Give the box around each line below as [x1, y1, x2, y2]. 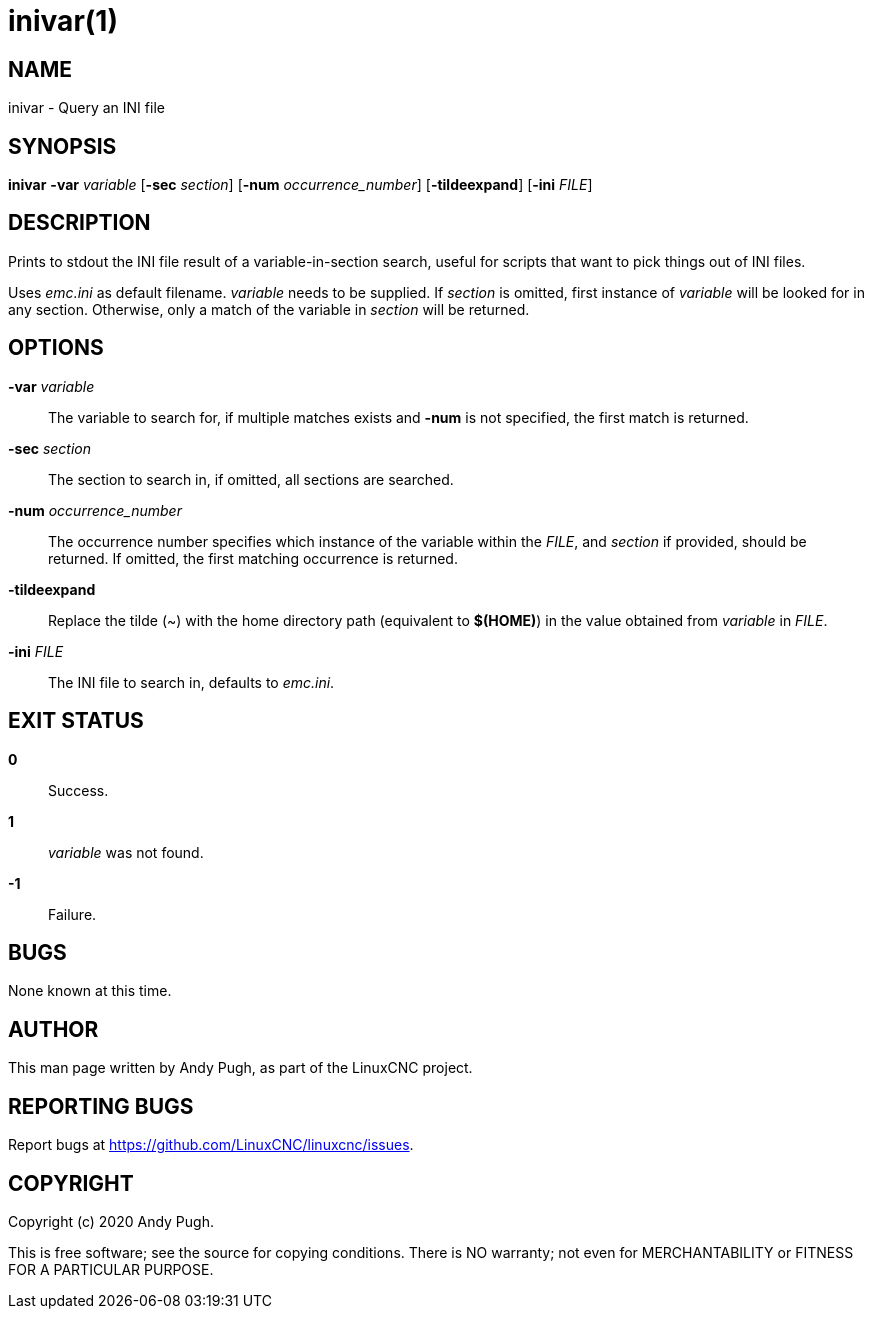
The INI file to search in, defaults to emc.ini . [48, 673, 335, 691]
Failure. [48, 905, 97, 923]
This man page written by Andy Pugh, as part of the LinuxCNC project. [8, 1059, 473, 1077]
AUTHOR [8, 1016, 99, 1042]
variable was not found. [48, 843, 204, 861]
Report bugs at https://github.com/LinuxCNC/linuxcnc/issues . [8, 1136, 414, 1154]
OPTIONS [8, 335, 104, 361]
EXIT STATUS [8, 708, 144, 734]
